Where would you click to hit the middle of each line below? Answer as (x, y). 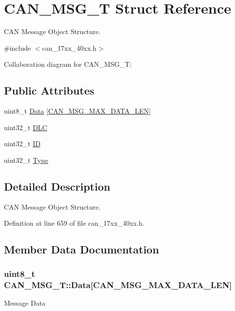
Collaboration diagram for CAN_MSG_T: (68, 64)
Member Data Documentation (82, 249)
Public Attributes (49, 90)
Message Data (25, 302)
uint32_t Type (26, 160)
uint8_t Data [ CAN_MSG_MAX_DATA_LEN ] (78, 111)
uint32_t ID (22, 144)
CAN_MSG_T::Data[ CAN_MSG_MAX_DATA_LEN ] (118, 284)
